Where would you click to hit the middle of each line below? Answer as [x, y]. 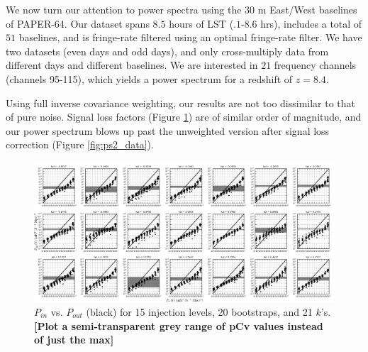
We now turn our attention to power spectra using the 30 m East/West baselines [182, 9]
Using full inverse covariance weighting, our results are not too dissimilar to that [181, 103]
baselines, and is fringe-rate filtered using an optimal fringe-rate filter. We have [190, 37]
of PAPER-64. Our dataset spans [78, 23]
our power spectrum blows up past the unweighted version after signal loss [168, 130]
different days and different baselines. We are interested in [132, 65]
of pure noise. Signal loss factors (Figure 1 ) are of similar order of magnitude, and [184, 117]
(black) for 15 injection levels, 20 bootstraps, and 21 [199, 312]
